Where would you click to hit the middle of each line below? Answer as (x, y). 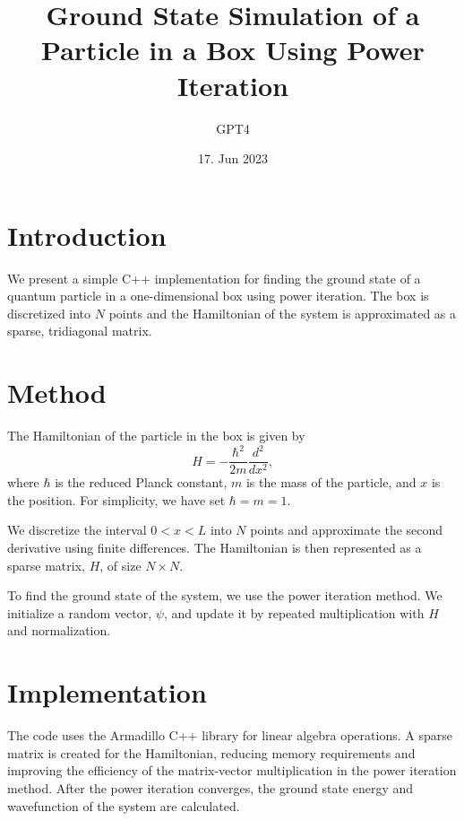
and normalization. (59, 630)
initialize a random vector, (80, 612)
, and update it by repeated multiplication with (294, 612)
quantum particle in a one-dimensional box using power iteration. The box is (218, 296)
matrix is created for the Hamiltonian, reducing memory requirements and (211, 752)
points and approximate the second (347, 530)
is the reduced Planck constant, (141, 482)
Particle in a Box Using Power (233, 50)
